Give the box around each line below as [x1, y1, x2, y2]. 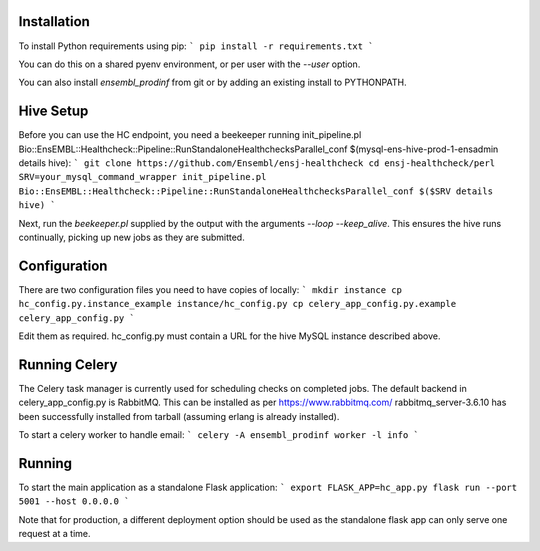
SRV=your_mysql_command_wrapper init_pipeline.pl [18, 171, 267, 183]
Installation [18, 13, 90, 30]
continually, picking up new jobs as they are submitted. [18, 231, 245, 243]
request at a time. [18, 528, 91, 540]
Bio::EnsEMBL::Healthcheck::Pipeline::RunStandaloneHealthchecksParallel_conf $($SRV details [18, 185, 494, 197]
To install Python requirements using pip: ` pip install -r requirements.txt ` [18, 40, 374, 52]
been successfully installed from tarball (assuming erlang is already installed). [18, 410, 340, 422]
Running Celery [18, 356, 118, 373]
